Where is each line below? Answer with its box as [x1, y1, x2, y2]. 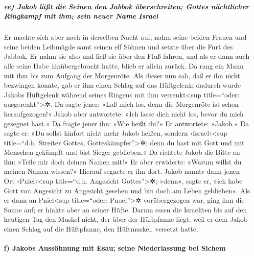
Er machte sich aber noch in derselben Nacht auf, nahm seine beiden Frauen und [4, 32, 247, 42]
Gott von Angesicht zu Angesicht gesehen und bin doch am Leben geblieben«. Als [4, 185, 250, 195]
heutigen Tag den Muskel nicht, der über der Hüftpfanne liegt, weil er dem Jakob [4, 214, 248, 224]
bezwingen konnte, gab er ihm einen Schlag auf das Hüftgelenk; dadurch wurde [4, 80, 241, 90]
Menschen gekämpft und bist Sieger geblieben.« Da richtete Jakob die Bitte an [4, 147, 240, 157]
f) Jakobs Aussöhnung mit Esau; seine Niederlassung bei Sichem [4, 243, 226, 253]
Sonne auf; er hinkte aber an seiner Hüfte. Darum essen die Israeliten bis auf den [4, 204, 247, 214]
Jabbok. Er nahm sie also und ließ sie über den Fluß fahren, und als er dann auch [4, 51, 250, 61]
